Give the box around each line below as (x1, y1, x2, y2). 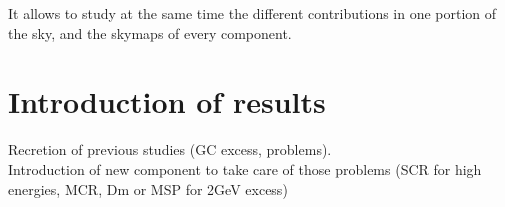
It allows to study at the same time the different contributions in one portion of (8, 3, 497, 23)
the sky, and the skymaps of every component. (8, 22, 292, 43)
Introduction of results (8, 81, 326, 122)
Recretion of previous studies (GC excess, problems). (8, 139, 332, 160)
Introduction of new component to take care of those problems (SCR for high (8, 158, 482, 179)
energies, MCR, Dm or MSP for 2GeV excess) (8, 178, 288, 199)
